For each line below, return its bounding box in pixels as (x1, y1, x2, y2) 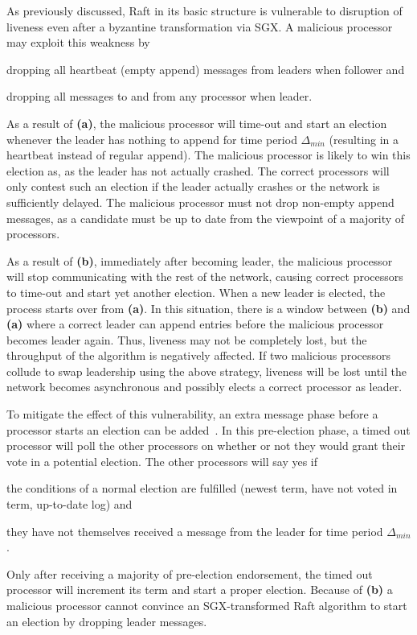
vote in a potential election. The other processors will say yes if (6, 452, 318, 469)
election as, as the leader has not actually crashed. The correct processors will (6, 162, 390, 179)
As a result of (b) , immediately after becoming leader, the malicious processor (6, 252, 393, 269)
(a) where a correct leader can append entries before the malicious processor (6, 315, 384, 332)
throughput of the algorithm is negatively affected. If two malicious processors (6, 347, 391, 364)
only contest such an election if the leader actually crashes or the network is (6, 178, 380, 195)
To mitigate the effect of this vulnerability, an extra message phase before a (6, 406, 378, 423)
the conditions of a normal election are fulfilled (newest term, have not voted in (6, 480, 398, 497)
